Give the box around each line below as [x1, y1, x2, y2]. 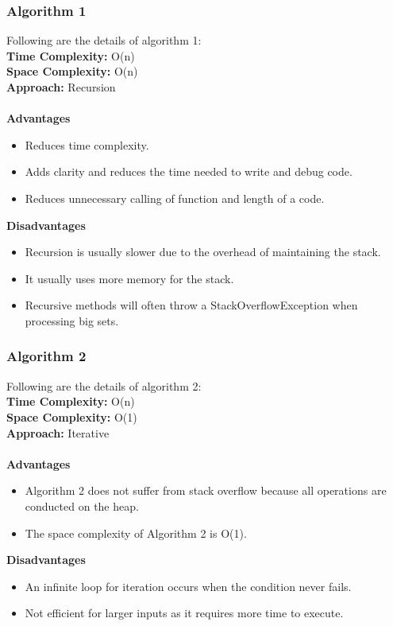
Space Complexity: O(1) [6, 408, 137, 425]
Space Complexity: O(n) [6, 63, 138, 80]
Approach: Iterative [6, 424, 110, 441]
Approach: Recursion [6, 79, 116, 95]
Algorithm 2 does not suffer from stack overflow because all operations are [25, 482, 387, 499]
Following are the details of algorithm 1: [6, 32, 202, 49]
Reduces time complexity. [25, 136, 149, 153]
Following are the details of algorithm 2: [6, 377, 202, 394]
